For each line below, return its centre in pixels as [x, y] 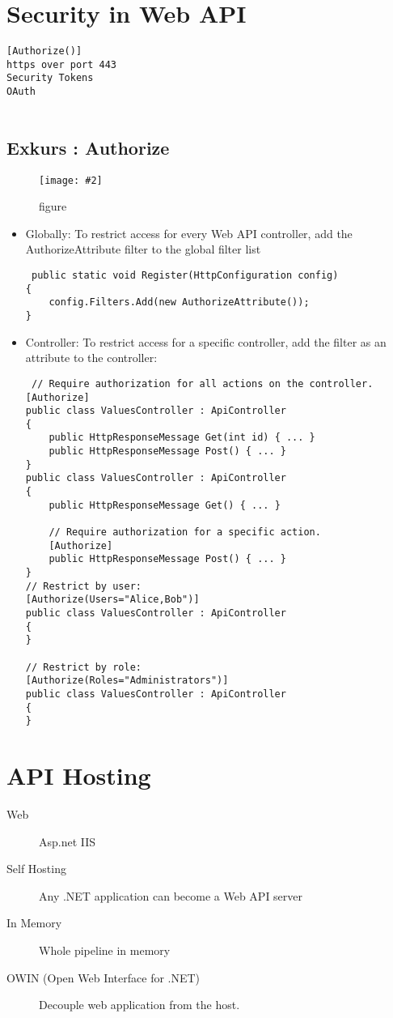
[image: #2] [71, 180]
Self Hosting [36, 869]
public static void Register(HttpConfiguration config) [185, 276]
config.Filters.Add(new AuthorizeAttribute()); [179, 302]
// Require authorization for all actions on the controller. [202, 383]
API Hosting [79, 775]
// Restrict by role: [83, 667]
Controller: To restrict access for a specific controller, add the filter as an [206, 341]
